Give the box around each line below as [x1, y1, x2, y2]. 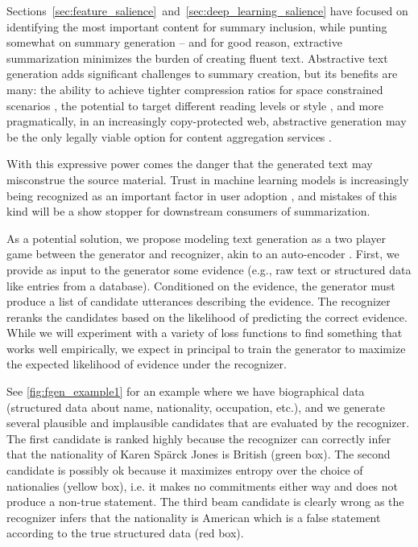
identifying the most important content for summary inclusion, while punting [6, 18, 387, 35]
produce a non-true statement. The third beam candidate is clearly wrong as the [6, 493, 404, 510]
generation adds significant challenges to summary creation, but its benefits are [6, 65, 398, 82]
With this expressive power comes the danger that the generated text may [6, 155, 373, 172]
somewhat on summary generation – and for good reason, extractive [6, 34, 342, 51]
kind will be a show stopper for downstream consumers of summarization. [6, 203, 370, 220]
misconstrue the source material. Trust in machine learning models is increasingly [6, 171, 409, 187]
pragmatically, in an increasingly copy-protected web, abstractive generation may [6, 113, 407, 130]
